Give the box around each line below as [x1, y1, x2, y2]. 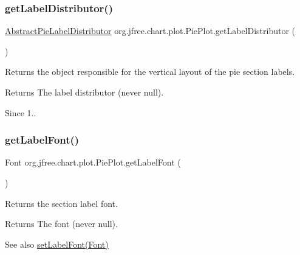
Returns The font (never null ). [5, 217, 118, 230]
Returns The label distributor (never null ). [5, 86, 164, 98]
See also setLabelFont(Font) [5, 237, 109, 250]
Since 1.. [5, 106, 36, 119]
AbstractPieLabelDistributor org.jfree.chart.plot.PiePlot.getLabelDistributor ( [5, 24, 296, 37]
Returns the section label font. [5, 197, 118, 209]
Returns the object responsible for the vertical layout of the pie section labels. [5, 65, 295, 78]
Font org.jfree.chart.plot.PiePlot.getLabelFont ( [5, 156, 181, 169]
